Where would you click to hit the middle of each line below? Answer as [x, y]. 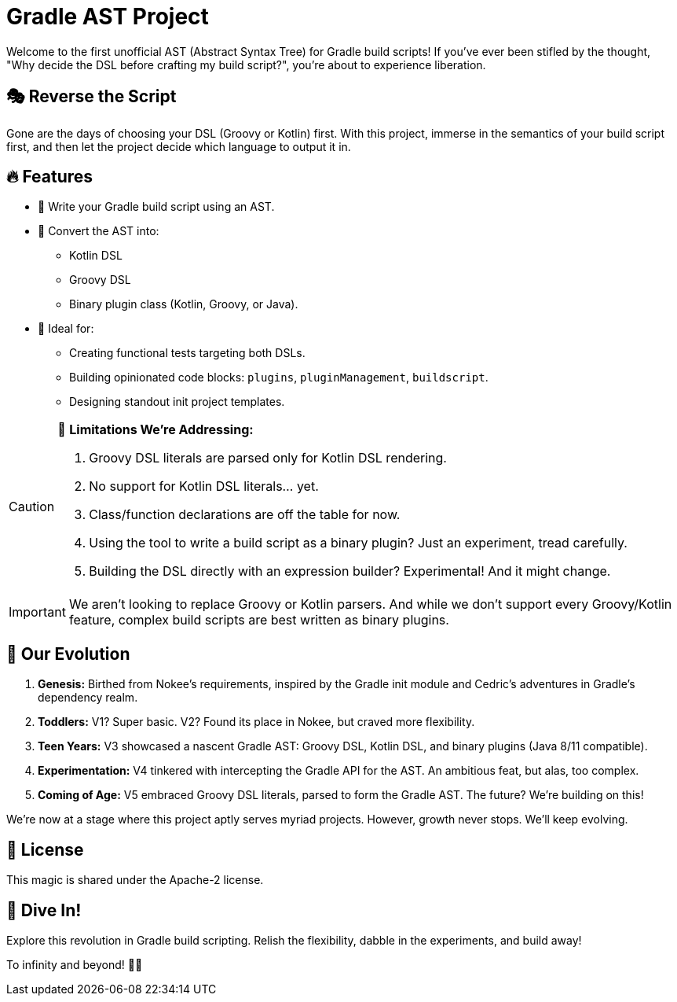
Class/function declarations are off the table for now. [245, 515]
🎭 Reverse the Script [91, 97]
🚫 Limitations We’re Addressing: [156, 430]
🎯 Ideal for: [66, 329]
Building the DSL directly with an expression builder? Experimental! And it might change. [350, 571]
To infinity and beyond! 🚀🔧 [75, 964]
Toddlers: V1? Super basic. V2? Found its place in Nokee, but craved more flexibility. [256, 722]
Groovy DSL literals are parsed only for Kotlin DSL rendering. [268, 458]
